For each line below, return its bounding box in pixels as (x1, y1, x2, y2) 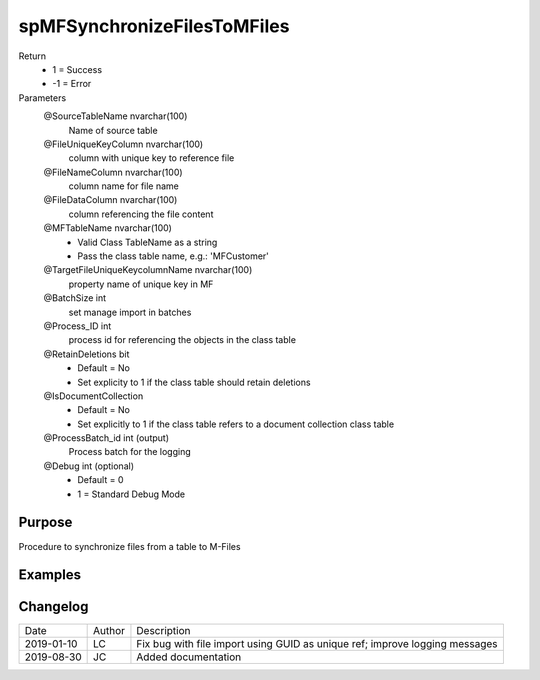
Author (93, 624, 125, 638)
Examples (18, 566, 82, 584)
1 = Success (52, 63, 103, 75)
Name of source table (68, 124, 159, 136)
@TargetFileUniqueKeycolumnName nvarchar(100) (43, 264, 253, 276)
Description (136, 624, 191, 638)
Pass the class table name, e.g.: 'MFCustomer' (77, 250, 270, 262)
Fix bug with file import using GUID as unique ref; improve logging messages (136, 637, 499, 651)
